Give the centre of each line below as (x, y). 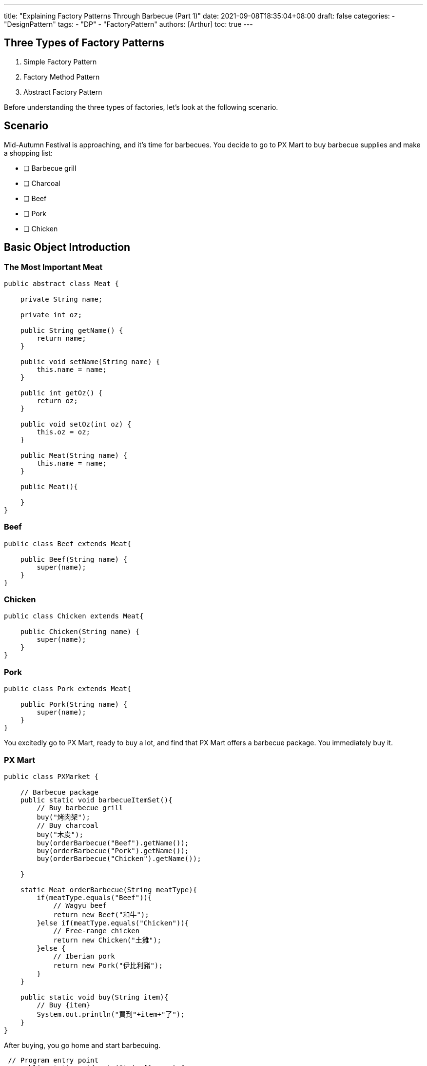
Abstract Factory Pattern (63, 92)
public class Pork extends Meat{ (68, 689)
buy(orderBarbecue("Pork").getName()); (113, 851)
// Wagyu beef (80, 905)
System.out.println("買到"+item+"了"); (111, 1014)
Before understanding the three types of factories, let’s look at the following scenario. (141, 107)
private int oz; (51, 315)
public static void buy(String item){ (94, 997)
